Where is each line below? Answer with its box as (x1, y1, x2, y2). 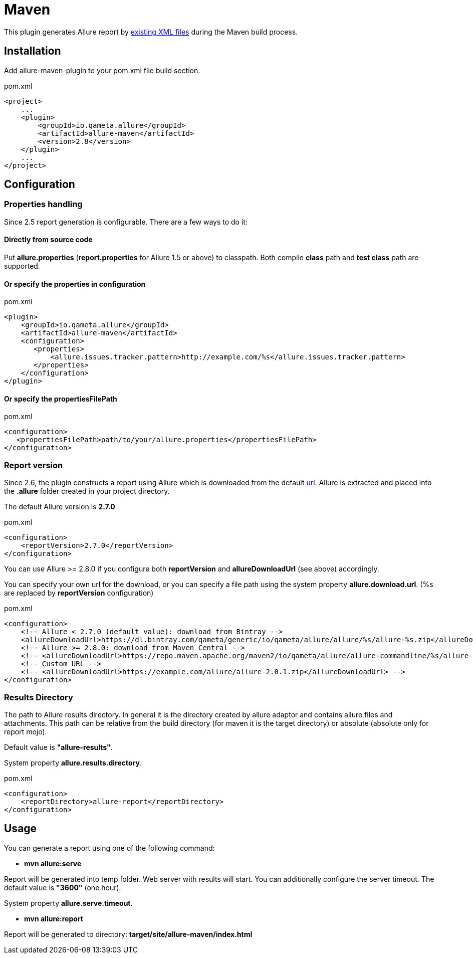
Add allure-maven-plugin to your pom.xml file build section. (4, 66, 200, 75)
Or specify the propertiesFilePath (4, 394, 117, 403)
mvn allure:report (24, 914, 83, 923)
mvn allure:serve (24, 859, 82, 868)
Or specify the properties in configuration (4, 279, 146, 288)
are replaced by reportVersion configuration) (4, 589, 154, 598)
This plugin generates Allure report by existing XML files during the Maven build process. (4, 27, 298, 36)
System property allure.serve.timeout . (4, 898, 133, 907)
